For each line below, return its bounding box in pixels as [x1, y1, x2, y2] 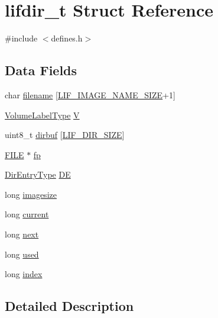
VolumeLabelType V [5, 108, 80, 121]
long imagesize [5, 188, 57, 200]
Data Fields [5, 61, 77, 79]
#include [5, 32, 38, 44]
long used [5, 248, 39, 260]
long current [5, 208, 49, 220]
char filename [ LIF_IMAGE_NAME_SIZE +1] [5, 88, 175, 101]
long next [5, 228, 39, 240]
